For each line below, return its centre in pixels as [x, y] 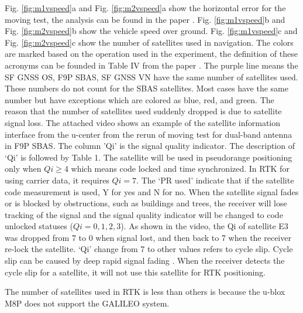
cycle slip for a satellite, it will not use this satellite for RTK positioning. [135, 272]
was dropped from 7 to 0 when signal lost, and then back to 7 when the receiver [148, 237]
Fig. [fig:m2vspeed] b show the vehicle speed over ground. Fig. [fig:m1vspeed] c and [151, 31]
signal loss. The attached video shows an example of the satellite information [143, 122]
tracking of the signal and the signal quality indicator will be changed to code [144, 214]
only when [23, 169]
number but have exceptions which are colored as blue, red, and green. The [140, 99]
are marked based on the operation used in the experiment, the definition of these [151, 54]
